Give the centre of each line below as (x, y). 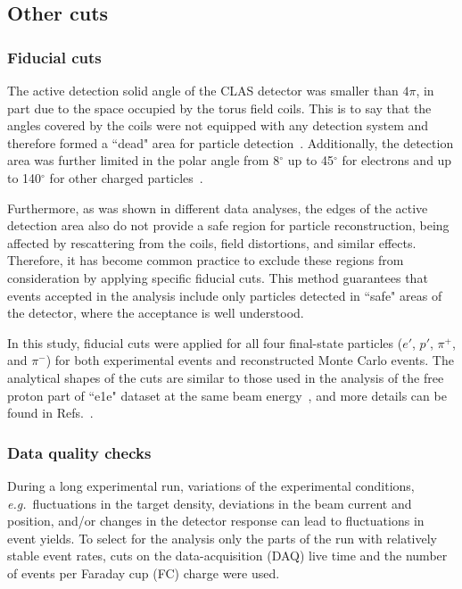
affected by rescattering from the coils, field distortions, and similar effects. (212, 242)
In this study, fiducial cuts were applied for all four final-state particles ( (205, 342)
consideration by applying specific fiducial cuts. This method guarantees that (218, 277)
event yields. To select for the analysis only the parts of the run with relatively (222, 538)
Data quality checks (79, 452)
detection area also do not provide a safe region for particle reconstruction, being (228, 225)
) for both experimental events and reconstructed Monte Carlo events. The (250, 360)
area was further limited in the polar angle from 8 (144, 160)
